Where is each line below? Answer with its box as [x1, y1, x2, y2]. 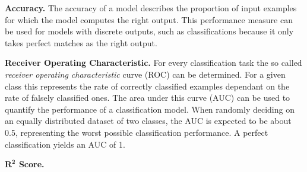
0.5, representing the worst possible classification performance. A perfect [5, 126, 268, 138]
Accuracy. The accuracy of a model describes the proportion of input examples [5, 2, 297, 14]
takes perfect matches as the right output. [5, 36, 157, 49]
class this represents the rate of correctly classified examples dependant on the [5, 79, 290, 92]
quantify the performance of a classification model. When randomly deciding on [5, 103, 295, 115]
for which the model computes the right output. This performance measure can [5, 13, 293, 26]
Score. [18, 158, 45, 170]
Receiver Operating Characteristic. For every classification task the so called [5, 56, 302, 69]
